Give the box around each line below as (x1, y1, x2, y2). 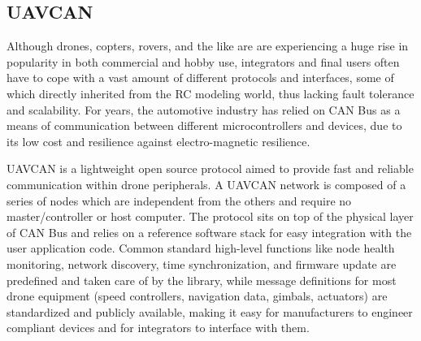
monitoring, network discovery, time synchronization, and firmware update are (7, 255, 397, 272)
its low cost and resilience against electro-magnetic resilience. (7, 132, 310, 149)
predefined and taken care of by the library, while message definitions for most (7, 271, 397, 288)
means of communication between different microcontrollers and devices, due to (7, 117, 402, 134)
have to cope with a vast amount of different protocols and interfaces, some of (7, 69, 394, 86)
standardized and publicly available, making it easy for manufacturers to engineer (7, 303, 413, 320)
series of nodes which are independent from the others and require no (7, 192, 352, 209)
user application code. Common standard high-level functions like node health (7, 240, 395, 257)
